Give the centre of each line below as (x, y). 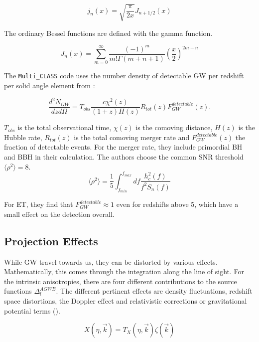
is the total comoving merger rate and (132, 137)
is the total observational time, (65, 127)
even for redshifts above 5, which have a (177, 204)
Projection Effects (51, 241)
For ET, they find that (39, 204)
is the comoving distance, (174, 127)
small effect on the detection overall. (59, 214)
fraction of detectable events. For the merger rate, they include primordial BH (123, 147)
